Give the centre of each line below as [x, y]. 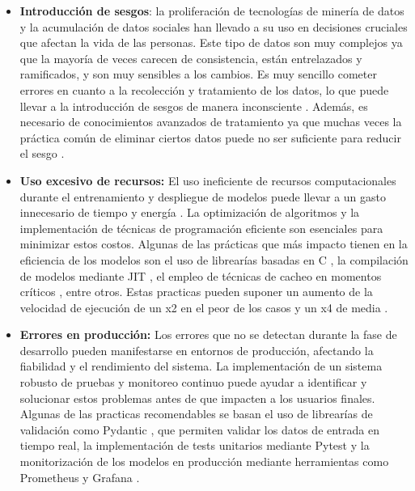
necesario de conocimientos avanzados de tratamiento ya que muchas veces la [211, 122]
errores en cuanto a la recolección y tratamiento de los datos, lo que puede [204, 89]
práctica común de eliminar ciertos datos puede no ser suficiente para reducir [210, 137]
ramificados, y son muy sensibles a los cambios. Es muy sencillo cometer [198, 74]
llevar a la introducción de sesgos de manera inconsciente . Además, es [194, 106]
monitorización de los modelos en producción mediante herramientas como [204, 461]
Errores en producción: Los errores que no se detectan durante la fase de [208, 334]
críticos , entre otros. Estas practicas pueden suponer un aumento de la [196, 292]
